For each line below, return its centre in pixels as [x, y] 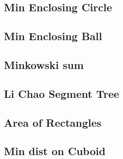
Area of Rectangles [53, 122]
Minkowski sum [44, 64]
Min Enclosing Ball [53, 36]
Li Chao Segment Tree [61, 93]
